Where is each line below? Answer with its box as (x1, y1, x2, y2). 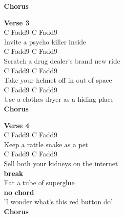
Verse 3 (4, 17, 29, 27)
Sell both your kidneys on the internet (4, 158, 118, 168)
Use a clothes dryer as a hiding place (4, 94, 114, 104)
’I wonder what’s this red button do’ (4, 196, 113, 207)
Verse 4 (4, 120, 29, 130)
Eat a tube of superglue (4, 177, 75, 188)
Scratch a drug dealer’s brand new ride (4, 55, 120, 65)
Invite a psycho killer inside (4, 36, 86, 46)
